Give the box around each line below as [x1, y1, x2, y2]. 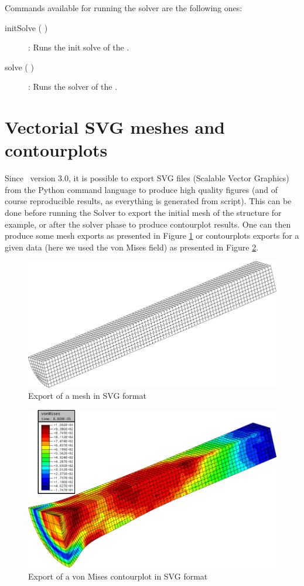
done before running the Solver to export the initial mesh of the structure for [5, 206, 282, 219]
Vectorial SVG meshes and [5, 115, 226, 139]
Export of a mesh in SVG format [28, 389, 146, 402]
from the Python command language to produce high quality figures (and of [5, 183, 278, 195]
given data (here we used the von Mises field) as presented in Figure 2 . [5, 241, 259, 253]
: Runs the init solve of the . [28, 41, 129, 53]
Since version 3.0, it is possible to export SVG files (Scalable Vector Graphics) [5, 172, 289, 184]
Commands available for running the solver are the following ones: [5, 2, 242, 13]
